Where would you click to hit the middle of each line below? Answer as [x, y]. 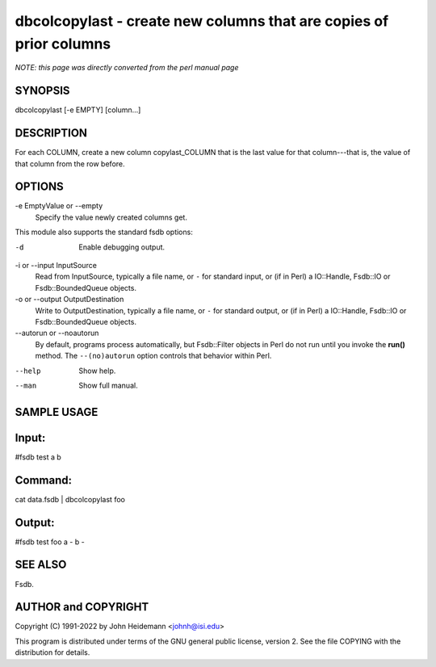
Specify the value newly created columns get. [111, 217]
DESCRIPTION [51, 133]
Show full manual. [108, 385]
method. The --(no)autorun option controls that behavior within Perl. [153, 356]
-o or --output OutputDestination [69, 300]
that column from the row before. [70, 164]
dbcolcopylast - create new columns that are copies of [202, 21]
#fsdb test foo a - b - [50, 542]
